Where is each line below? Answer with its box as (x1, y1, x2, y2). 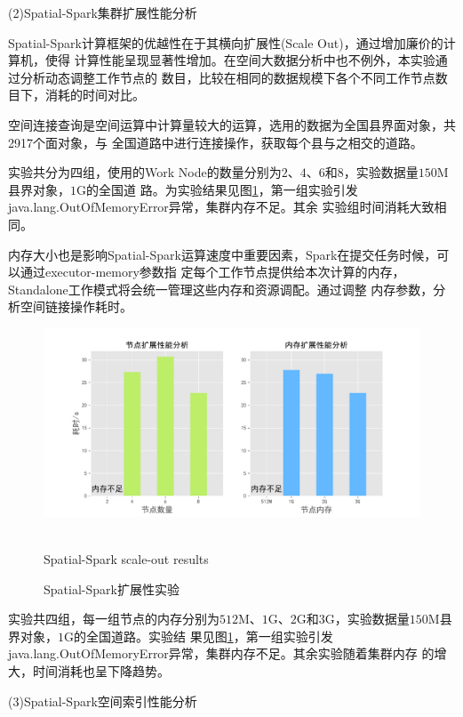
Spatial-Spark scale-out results (44, 550, 209, 568)
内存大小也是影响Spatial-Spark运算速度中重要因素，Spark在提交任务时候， (8, 245, 437, 263)
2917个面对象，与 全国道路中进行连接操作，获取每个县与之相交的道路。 (8, 133, 423, 151)
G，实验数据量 (324, 609, 410, 628)
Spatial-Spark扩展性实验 (44, 579, 180, 598)
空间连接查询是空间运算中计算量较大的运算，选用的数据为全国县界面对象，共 (8, 115, 456, 133)
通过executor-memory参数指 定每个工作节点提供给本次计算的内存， (20, 262, 405, 281)
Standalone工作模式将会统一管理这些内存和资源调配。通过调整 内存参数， (8, 279, 434, 298)
